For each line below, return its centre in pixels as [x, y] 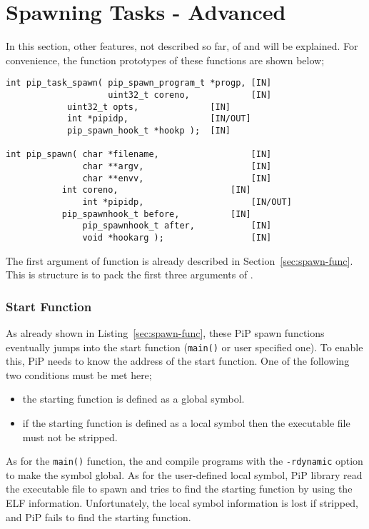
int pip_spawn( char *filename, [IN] [139, 155]
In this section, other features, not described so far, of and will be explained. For [182, 46]
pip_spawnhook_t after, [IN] [177, 226]
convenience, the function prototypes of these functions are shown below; [165, 60]
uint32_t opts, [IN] [148, 107]
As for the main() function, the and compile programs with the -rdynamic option [184, 461]
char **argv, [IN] [177, 166]
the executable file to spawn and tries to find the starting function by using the [179, 489]
